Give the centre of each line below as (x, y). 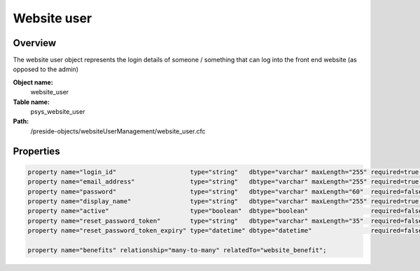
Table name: (31, 102)
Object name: (33, 82)
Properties (36, 151)
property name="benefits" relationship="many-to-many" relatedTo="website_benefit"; (177, 250)
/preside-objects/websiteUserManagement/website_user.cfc (118, 131)
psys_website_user (58, 112)
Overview (35, 43)
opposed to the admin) (46, 69)
